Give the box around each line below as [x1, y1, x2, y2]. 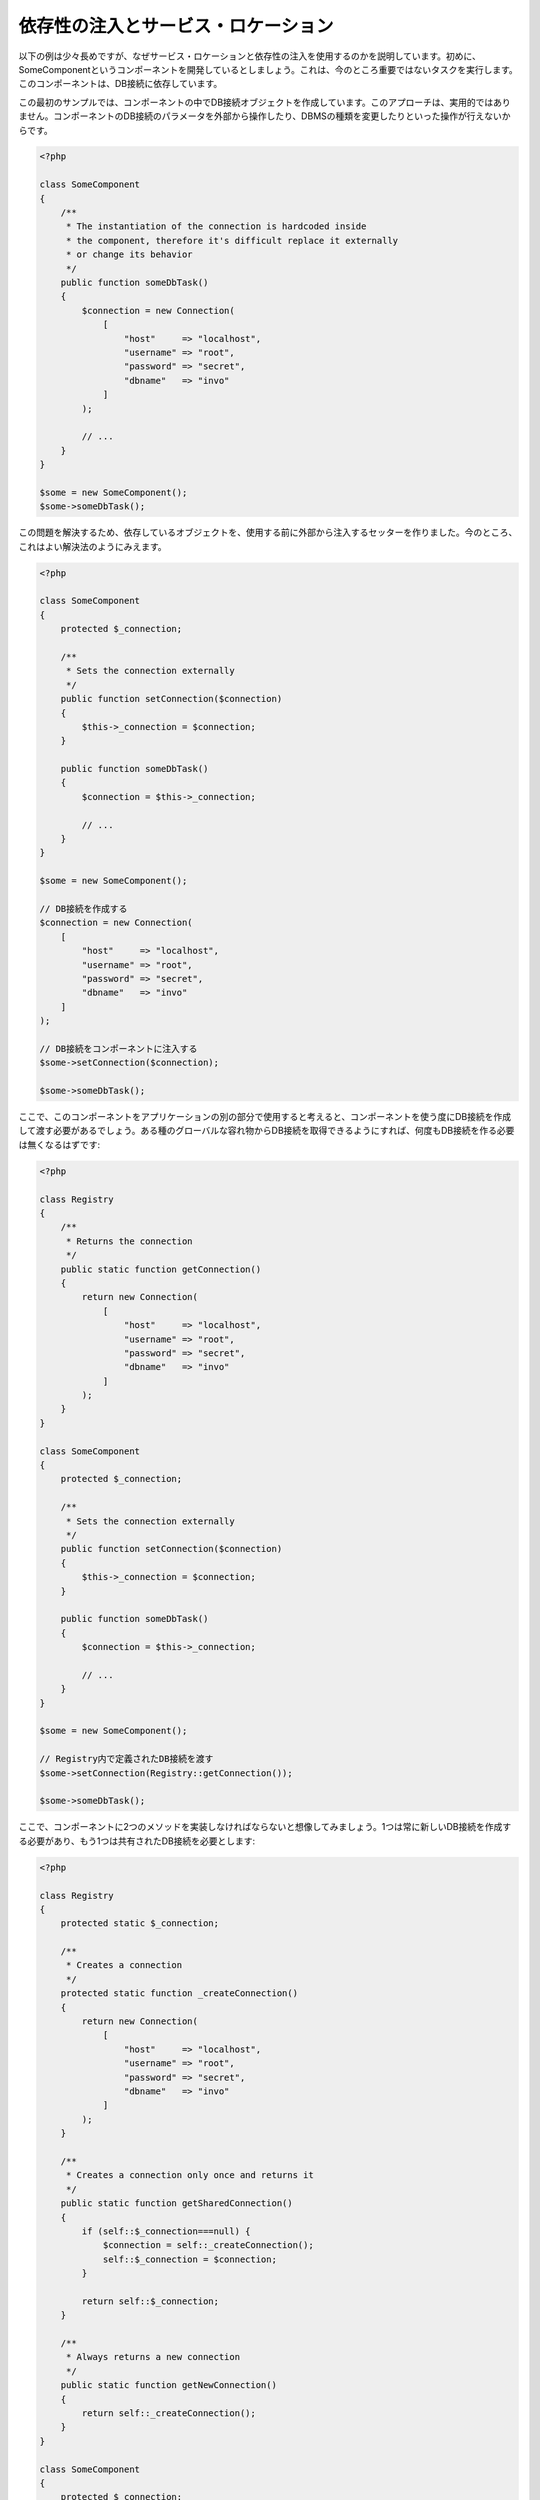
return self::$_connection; [81, 2295, 220, 2307]
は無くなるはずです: [18, 1138, 101, 1150]
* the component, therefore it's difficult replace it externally [65, 235, 399, 246]
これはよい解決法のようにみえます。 [18, 540, 167, 552]
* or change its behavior [65, 249, 194, 260]
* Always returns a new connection [65, 2351, 240, 2363]
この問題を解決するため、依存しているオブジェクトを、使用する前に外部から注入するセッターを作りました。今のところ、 [18, 526, 518, 539]
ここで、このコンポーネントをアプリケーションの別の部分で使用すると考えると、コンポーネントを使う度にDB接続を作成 [18, 1111, 512, 1123]
